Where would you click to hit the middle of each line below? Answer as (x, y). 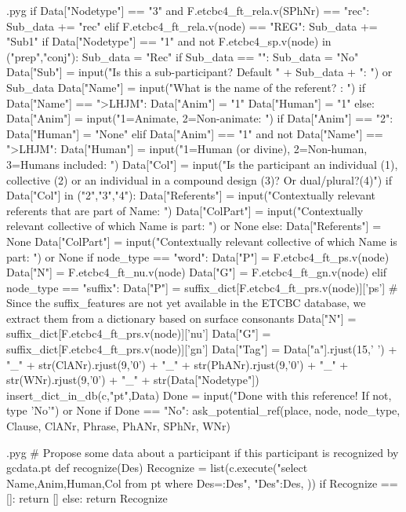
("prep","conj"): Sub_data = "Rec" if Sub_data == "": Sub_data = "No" (183, 56)
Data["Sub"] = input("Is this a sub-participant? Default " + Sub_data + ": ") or (199, 72)
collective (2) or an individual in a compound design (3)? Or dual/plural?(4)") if (199, 179)
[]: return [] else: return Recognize (87, 498)
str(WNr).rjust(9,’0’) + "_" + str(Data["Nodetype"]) (133, 380)
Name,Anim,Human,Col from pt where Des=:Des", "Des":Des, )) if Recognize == (202, 483)
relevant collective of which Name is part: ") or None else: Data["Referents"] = (194, 226)
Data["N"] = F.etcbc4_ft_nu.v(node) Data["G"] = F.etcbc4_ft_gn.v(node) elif (197, 272)
